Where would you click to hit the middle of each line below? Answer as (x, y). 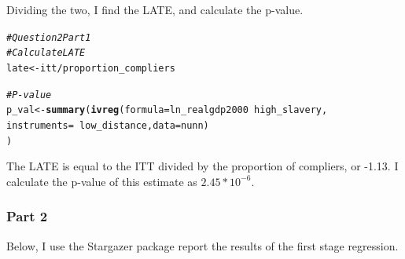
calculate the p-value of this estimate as (102, 181)
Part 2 (27, 216)
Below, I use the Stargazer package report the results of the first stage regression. (202, 245)
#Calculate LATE (46, 53)
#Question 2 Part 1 (49, 37)
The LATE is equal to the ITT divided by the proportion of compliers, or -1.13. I (202, 166)
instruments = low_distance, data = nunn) (108, 125)
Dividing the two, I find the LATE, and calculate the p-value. (155, 9)
